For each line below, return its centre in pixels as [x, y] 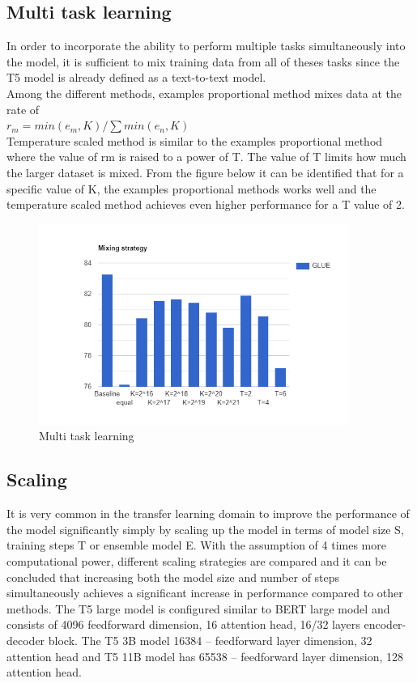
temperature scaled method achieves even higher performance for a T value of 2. [206, 204]
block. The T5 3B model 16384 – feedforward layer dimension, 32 [210, 640]
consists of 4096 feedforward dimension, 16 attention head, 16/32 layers [183, 624]
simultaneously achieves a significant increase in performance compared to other [205, 593]
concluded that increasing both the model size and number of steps [173, 577]
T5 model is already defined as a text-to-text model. [136, 77]
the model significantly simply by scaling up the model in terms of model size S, [205, 529]
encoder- [385, 624]
